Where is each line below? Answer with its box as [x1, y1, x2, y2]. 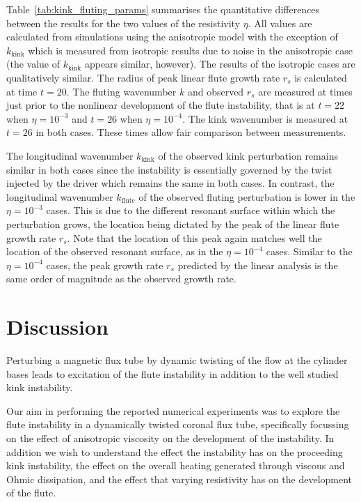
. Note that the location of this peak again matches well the [67, 230, 322, 245]
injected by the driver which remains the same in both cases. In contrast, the [6, 176, 335, 190]
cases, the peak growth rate [46, 257, 163, 272]
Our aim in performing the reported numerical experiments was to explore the [6, 403, 340, 418]
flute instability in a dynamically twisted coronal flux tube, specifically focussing [6, 417, 349, 432]
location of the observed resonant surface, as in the [6, 244, 223, 259]
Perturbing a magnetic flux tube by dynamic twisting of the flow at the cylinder [6, 353, 348, 367]
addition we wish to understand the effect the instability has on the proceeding [6, 444, 343, 459]
